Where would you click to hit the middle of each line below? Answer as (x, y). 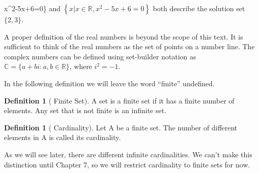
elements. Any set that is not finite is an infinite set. (85, 110)
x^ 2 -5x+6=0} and (32, 8)
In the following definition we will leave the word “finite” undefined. (109, 83)
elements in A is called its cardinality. (63, 137)
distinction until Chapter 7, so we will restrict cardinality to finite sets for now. (127, 164)
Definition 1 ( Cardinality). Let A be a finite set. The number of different (121, 127)
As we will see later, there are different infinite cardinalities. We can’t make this (128, 154)
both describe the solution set (199, 8)
